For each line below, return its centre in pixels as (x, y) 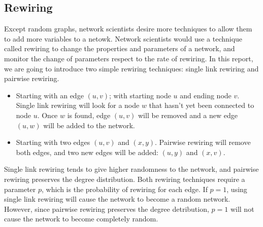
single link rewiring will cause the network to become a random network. (117, 199)
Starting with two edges (53, 142)
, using (237, 189)
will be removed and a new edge (188, 115)
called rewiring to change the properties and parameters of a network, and (120, 48)
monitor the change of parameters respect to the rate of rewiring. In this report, (129, 58)
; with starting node (140, 95)
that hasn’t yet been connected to (202, 105)
